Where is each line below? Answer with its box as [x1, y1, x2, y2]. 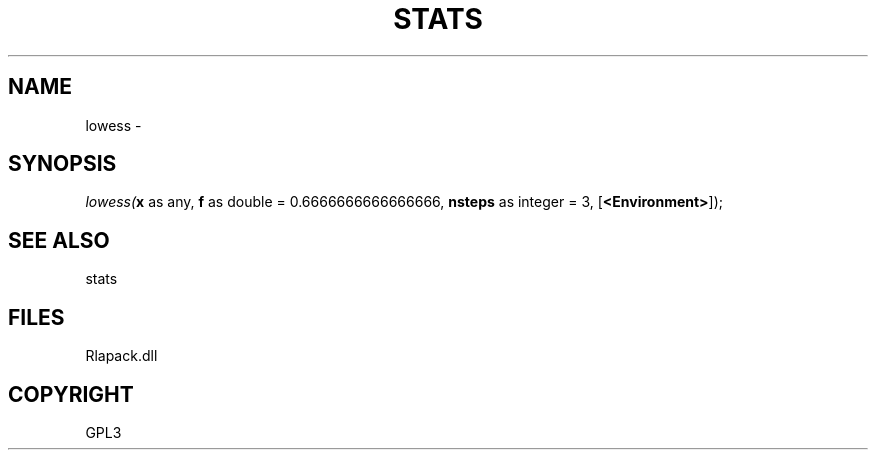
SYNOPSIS [8, 151, 117, 177]
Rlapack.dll [85, 347, 158, 365]
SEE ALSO [8, 227, 110, 253]
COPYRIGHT [8, 381, 134, 407]
